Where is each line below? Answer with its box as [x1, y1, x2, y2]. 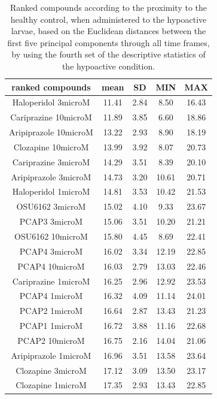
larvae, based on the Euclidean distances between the [11, 25, 206, 37]
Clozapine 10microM [13, 140, 89, 153]
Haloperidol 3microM [12, 96, 90, 108]
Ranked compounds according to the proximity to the [10, 1, 207, 13]
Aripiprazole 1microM [11, 349, 91, 361]
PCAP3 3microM [19, 215, 83, 228]
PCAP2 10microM [17, 334, 85, 346]
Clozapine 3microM [16, 364, 87, 376]
